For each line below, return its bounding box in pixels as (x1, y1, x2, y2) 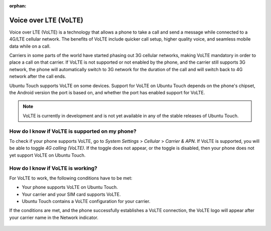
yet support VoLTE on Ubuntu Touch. (9, 152, 86, 158)
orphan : (9, 3, 27, 9)
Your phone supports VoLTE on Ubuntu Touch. (22, 184, 118, 190)
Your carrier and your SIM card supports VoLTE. (22, 191, 121, 197)
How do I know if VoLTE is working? (9, 164, 98, 171)
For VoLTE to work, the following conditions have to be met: (9, 175, 132, 181)
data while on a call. (9, 43, 51, 49)
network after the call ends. (9, 73, 66, 80)
